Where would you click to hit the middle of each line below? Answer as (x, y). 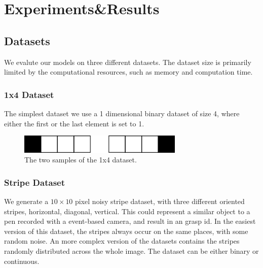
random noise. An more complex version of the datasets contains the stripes (122, 241)
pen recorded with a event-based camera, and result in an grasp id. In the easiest (130, 221)
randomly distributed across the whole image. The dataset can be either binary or (131, 250)
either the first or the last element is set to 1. (74, 123)
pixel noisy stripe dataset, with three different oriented (160, 201)
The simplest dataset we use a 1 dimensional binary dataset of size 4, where (122, 113)
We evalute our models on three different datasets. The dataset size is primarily (128, 62)
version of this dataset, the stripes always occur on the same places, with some (126, 231)
